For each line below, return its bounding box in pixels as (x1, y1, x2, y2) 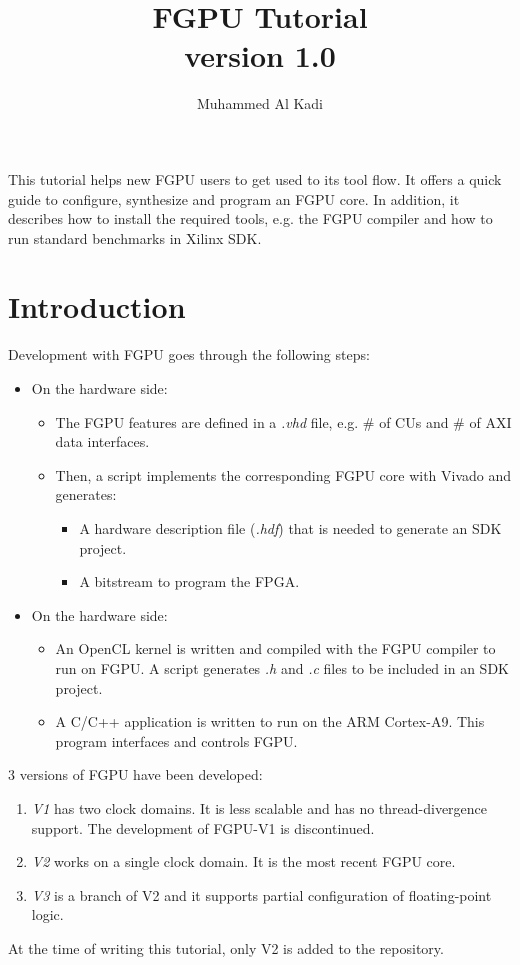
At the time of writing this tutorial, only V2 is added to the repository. (8, 937, 444, 958)
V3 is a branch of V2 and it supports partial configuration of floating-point (31, 884, 492, 905)
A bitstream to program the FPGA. (79, 571, 300, 592)
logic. (31, 904, 64, 925)
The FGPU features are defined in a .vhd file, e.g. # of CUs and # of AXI (55, 411, 512, 432)
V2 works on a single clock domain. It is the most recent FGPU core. (31, 851, 456, 872)
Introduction (8, 286, 186, 327)
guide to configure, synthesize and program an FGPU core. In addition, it (8, 188, 460, 209)
